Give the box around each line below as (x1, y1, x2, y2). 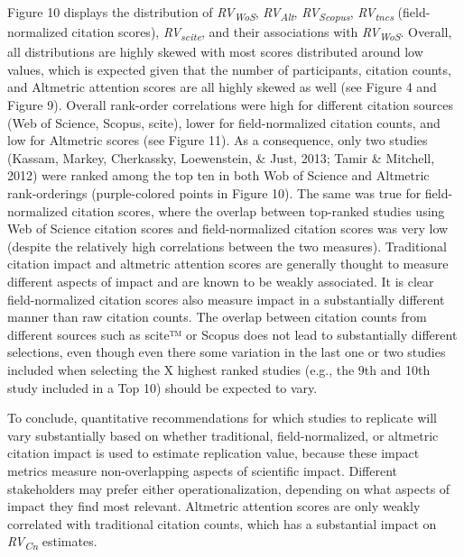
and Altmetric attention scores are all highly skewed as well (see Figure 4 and (7, 78, 437, 96)
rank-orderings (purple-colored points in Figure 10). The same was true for (7, 184, 422, 202)
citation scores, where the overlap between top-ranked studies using (71, 201, 445, 220)
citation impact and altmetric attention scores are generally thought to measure (7, 254, 449, 273)
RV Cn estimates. (7, 532, 97, 553)
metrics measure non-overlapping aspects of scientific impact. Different (7, 461, 397, 479)
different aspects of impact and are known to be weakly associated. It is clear (7, 271, 434, 290)
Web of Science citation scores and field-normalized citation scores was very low (7, 219, 449, 238)
